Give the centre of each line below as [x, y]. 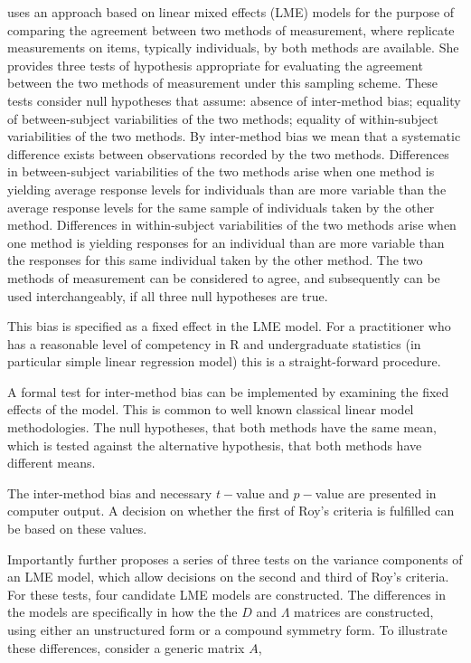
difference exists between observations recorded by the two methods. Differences [228, 153]
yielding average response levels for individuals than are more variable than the [227, 189]
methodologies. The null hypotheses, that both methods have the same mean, [222, 427]
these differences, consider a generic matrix [126, 647]
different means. [52, 463]
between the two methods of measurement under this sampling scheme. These [223, 83]
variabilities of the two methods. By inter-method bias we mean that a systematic [234, 136]
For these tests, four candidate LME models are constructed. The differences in [226, 594]
